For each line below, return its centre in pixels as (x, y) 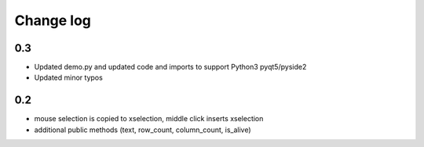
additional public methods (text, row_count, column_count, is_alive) (143, 130)
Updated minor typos (69, 77)
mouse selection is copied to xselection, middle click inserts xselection (149, 119)
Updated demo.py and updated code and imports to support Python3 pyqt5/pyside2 (170, 67)
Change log (53, 20)
